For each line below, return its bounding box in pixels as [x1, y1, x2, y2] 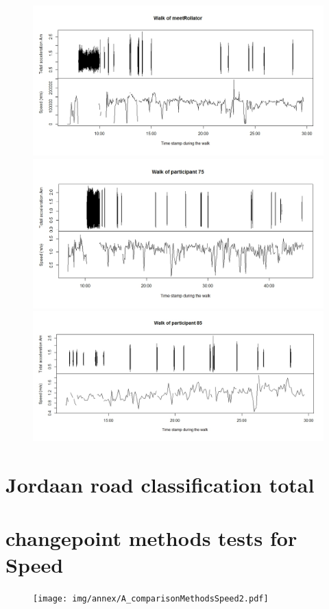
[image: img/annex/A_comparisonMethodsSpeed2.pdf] [33, 594, 269, 604]
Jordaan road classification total [5, 470, 315, 498]
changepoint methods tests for [5, 524, 297, 552]
